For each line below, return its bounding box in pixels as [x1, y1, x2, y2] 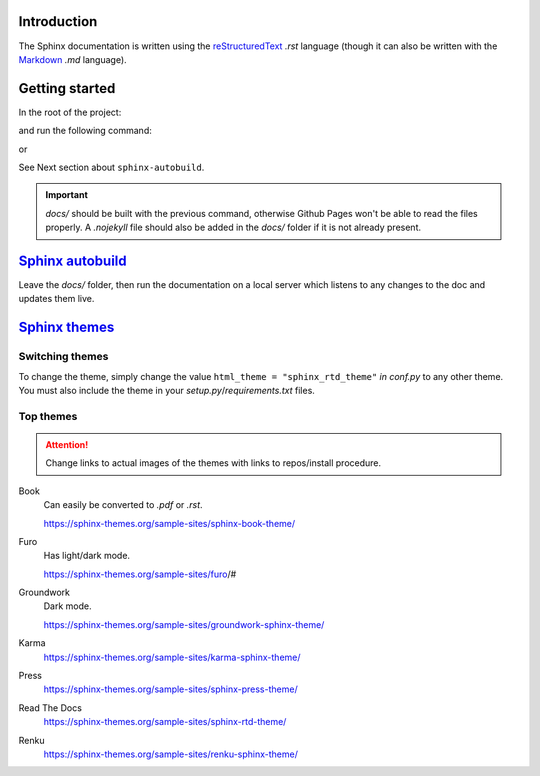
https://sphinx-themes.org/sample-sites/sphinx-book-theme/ [43, 517, 296, 529]
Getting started [18, 80, 116, 97]
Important [45, 189, 89, 201]
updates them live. [18, 293, 95, 305]
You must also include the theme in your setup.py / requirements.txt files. [18, 385, 315, 396]
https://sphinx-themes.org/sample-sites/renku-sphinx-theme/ [43, 748, 299, 760]
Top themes [18, 409, 78, 423]
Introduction [18, 13, 98, 30]
